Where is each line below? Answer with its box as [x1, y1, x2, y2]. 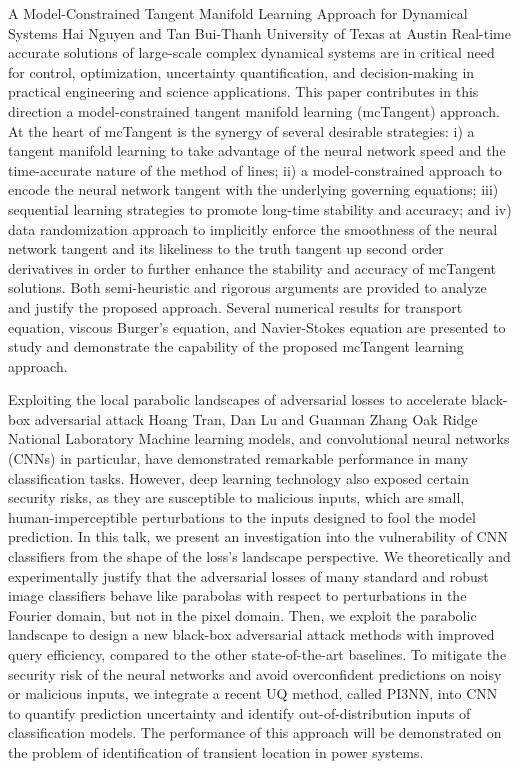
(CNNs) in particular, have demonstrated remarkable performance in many [8, 448, 469, 469]
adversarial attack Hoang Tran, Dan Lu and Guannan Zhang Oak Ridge [34, 408, 478, 429]
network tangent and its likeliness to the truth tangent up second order [8, 238, 444, 259]
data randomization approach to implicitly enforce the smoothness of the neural [8, 218, 498, 239]
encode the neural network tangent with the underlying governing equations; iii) [8, 179, 499, 200]
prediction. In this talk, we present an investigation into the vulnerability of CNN [8, 526, 508, 547]
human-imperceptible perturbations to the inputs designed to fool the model [8, 506, 476, 527]
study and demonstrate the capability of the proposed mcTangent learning [8, 336, 464, 357]
